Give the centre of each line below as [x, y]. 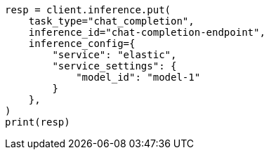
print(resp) [38, 122]
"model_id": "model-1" [138, 77]
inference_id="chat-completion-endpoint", [147, 32]
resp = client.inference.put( [88, 10]
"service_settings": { [114, 66]
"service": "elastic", [114, 55]
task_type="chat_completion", [111, 21]
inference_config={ [82, 43]
